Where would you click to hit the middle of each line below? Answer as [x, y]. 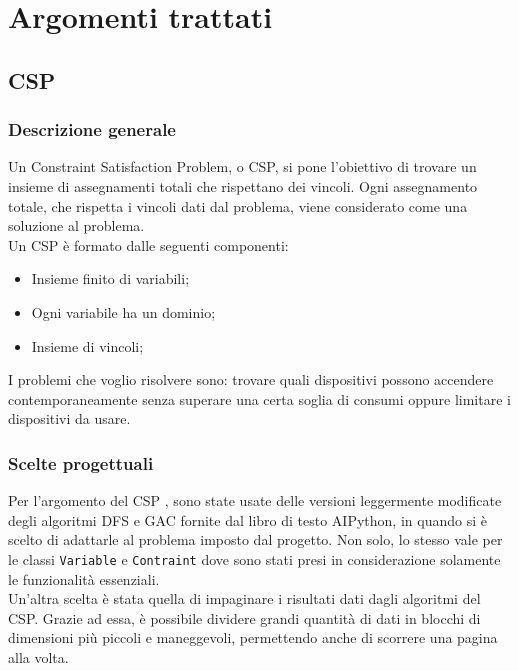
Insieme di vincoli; [87, 345]
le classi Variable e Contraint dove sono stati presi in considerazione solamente [254, 558]
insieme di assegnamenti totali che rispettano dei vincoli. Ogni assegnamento [243, 185]
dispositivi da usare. [69, 418]
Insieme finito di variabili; [110, 278]
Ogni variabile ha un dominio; [123, 311]
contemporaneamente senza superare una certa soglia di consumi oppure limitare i [259, 398]
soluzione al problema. [76, 225]
